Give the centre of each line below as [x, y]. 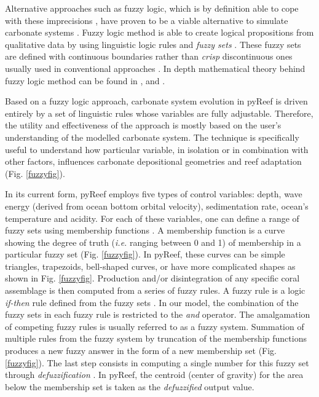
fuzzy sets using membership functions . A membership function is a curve [145, 230]
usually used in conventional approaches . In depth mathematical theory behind [155, 68]
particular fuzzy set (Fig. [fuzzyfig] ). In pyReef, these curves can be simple [145, 254]
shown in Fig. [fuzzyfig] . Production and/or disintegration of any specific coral [152, 278]
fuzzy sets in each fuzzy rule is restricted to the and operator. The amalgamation [158, 314]
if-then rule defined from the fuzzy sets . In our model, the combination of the [152, 302]
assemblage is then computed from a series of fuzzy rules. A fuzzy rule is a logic [155, 290]
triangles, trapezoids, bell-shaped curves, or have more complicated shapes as [150, 266]
